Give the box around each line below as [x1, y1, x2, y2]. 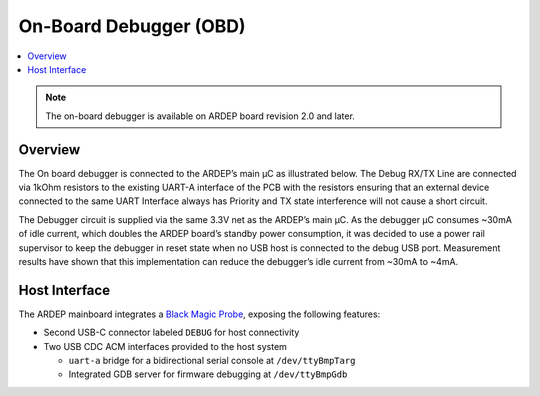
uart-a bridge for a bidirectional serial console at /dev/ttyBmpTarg [68, 355, 356, 367]
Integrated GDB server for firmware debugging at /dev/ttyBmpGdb [68, 368, 348, 380]
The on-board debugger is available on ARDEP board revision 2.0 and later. [45, 110, 355, 122]
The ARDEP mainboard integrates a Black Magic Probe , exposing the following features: [18, 308, 381, 320]
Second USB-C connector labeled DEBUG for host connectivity [43, 326, 300, 339]
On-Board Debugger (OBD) [18, 15, 246, 37]
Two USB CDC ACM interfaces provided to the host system [43, 340, 287, 352]
